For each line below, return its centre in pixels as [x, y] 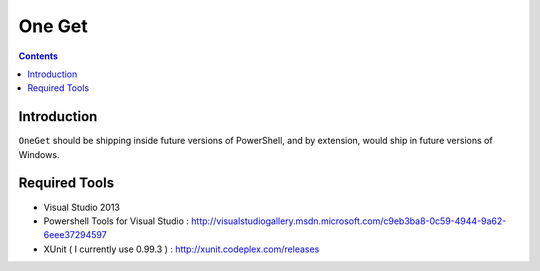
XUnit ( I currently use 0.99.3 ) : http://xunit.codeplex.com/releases [181, 249]
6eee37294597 [75, 235]
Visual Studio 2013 [81, 207]
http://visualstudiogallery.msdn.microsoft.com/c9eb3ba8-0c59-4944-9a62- [349, 221]
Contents [38, 56]
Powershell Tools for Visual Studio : [116, 221]
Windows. [39, 154]
